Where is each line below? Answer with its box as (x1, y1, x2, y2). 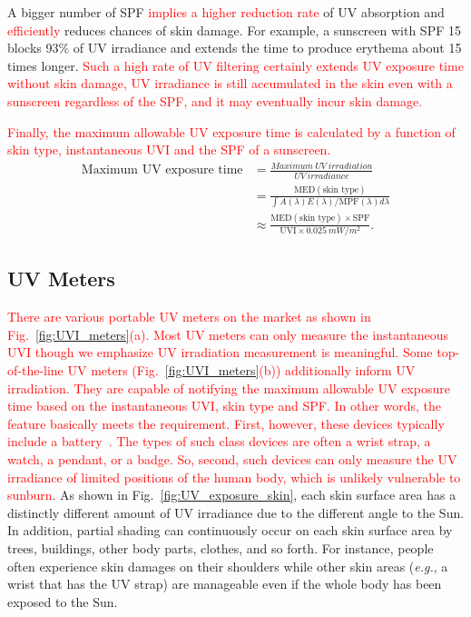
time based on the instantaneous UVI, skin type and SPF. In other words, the (7, 396, 442, 415)
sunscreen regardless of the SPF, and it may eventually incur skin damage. (7, 91, 423, 110)
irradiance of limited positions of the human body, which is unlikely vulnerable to (7, 467, 461, 486)
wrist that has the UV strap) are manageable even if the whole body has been (7, 574, 442, 593)
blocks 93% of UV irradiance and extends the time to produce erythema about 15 (7, 38, 462, 57)
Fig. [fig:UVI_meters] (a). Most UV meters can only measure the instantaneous (7, 324, 449, 343)
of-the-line (7, 360, 64, 379)
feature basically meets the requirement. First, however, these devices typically (7, 413, 445, 433)
